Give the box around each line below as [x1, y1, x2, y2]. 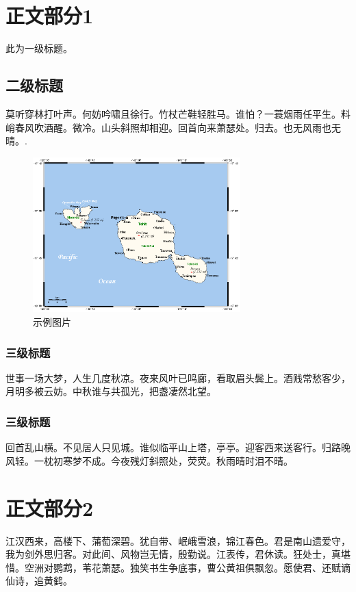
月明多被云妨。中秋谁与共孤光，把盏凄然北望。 [5, 384, 216, 398]
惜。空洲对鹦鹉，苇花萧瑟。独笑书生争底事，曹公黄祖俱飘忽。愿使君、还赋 [5, 560, 341, 574]
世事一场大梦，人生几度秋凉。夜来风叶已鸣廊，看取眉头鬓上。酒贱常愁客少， [5, 370, 351, 385]
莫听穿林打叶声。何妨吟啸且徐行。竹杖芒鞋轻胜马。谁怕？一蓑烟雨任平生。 [5, 106, 341, 120]
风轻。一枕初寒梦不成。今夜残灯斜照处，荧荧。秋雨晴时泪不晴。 [5, 453, 293, 467]
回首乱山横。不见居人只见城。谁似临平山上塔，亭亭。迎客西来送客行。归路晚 [5, 440, 351, 454]
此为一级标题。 [5, 41, 73, 55]
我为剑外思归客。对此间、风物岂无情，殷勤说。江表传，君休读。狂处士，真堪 [5, 547, 351, 561]
